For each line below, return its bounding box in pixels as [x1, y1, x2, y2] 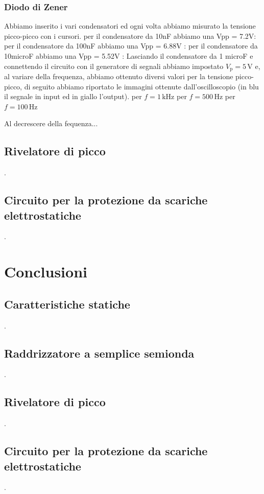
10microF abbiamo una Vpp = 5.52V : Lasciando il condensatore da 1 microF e [4, 51, 253, 61]
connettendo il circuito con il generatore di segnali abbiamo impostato [4, 60, 224, 71]
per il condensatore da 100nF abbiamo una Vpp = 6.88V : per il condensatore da [4, 40, 258, 51]
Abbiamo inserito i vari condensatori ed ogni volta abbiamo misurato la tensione [4, 20, 256, 31]
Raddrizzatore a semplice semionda [4, 345, 195, 361]
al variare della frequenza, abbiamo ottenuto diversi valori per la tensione [4, 71, 233, 82]
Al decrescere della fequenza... [4, 118, 98, 129]
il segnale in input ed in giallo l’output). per [4, 91, 142, 102]
